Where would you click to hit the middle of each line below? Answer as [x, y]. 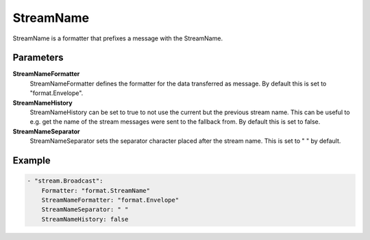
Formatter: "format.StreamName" [96, 190]
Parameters [38, 58]
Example [32, 160]
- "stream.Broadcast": [65, 181]
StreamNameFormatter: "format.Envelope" [110, 200]
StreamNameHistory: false [85, 219]
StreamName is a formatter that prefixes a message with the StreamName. [118, 38]
